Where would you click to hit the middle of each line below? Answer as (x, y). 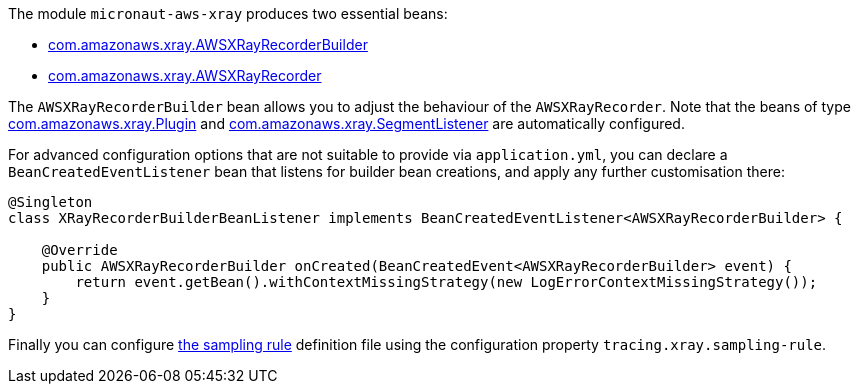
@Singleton (50, 202)
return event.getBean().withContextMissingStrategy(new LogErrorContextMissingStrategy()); (446, 282)
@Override (79, 250)
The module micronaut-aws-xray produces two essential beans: (228, 13)
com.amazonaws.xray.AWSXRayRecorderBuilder (208, 44)
